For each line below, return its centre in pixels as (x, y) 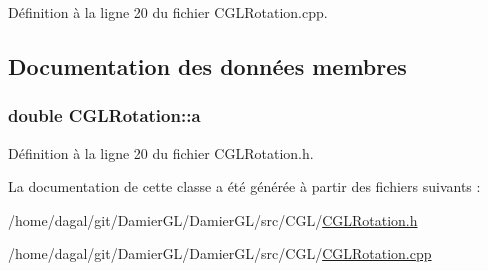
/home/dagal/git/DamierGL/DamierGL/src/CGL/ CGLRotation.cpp (220, 253)
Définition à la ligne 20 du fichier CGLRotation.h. (161, 152)
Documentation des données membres (207, 65)
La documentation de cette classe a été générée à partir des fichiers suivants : (244, 186)
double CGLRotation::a (104, 115)
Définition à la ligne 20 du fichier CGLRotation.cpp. (168, 12)
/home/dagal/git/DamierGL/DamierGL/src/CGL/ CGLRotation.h (213, 219)
